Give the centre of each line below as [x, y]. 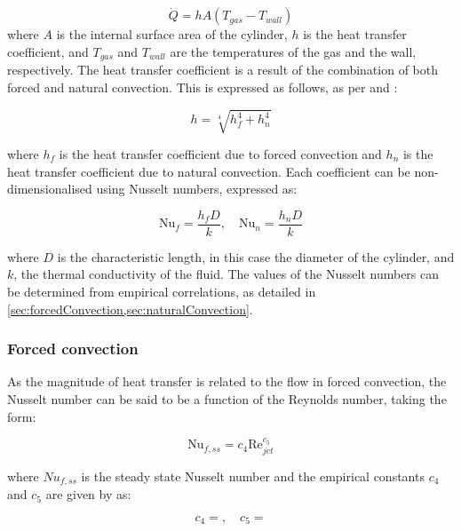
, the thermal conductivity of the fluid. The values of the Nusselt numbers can [227, 274]
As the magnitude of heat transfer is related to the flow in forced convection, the [227, 381]
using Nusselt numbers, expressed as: [197, 189]
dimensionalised [50, 189]
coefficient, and [48, 51]
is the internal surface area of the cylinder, [172, 34]
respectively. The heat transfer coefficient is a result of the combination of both [223, 70]
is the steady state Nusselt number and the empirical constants [253, 476]
